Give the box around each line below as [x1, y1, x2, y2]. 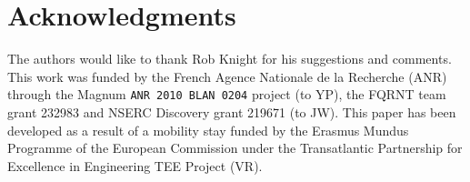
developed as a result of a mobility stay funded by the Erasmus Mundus [7, 120, 409, 139]
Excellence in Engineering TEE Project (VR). [7, 156, 263, 175]
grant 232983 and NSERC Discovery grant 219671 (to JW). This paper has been [7, 102, 456, 121]
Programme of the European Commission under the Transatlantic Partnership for [7, 138, 463, 157]
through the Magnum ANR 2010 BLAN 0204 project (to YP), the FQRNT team [7, 85, 446, 104]
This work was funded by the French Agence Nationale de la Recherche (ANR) [7, 66, 447, 86]
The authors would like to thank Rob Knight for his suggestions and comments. [7, 49, 452, 68]
